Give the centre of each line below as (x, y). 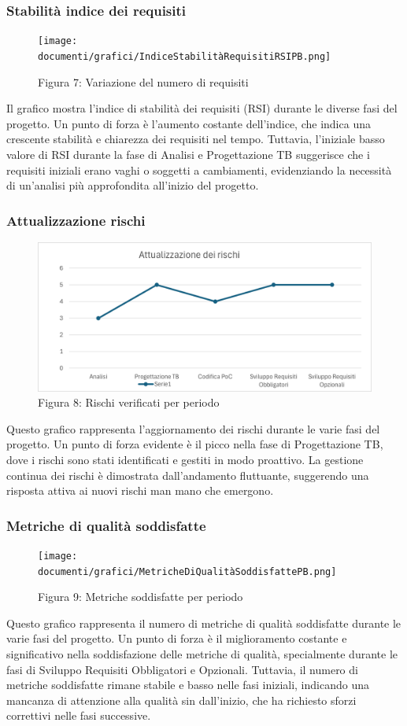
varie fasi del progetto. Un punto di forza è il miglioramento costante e (177, 638)
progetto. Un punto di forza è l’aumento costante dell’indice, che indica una (189, 123)
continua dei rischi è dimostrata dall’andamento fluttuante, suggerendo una (188, 475)
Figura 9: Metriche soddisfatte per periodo (141, 597)
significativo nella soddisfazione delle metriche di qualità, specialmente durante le (202, 654)
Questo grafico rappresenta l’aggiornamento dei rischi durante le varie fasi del (193, 428)
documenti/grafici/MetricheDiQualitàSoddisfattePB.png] (187, 571)
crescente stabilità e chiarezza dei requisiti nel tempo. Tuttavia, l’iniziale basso (196, 139)
